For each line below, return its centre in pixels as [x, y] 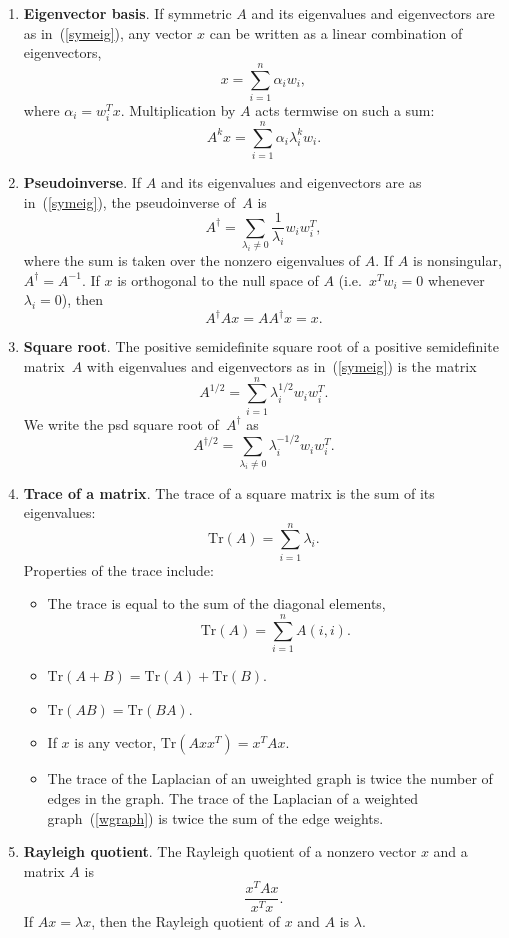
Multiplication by [182, 109]
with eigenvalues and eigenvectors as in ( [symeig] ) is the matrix [281, 366]
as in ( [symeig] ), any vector [108, 32]
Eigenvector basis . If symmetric [127, 13]
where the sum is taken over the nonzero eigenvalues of [192, 260]
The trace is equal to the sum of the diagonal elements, [216, 603]
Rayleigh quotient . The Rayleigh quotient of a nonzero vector [220, 851]
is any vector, [115, 742]
